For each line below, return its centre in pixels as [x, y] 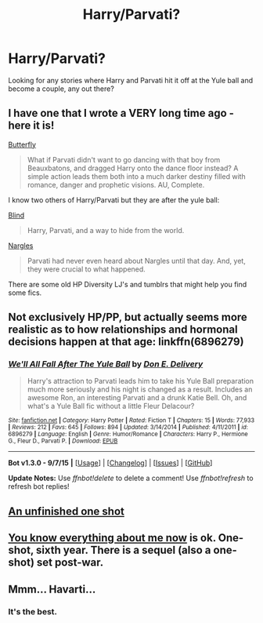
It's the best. [32, 611]
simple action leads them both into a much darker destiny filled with [137, 176]
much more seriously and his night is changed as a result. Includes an [140, 389]
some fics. [25, 293]
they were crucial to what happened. [86, 269]
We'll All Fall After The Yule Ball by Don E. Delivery [106, 364]
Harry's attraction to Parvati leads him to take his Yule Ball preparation [141, 381]
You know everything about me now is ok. [112, 538]
